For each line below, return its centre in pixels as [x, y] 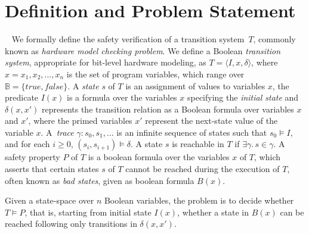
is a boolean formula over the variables [159, 157]
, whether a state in [213, 212]
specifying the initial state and [243, 97]
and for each [27, 144]
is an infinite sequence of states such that [192, 132]
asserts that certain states [52, 169]
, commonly [274, 39]
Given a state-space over [50, 200]
